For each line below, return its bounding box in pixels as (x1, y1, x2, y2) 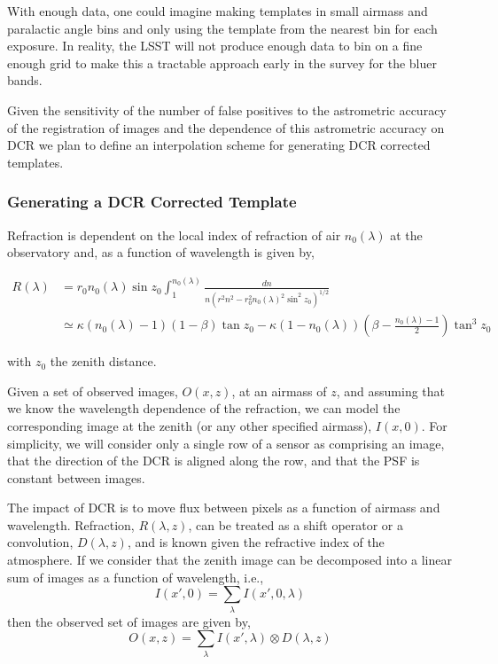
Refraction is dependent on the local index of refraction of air (7, 225, 341, 244)
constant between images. (7, 468, 145, 487)
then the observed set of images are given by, (7, 612, 251, 630)
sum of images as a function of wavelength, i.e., (7, 567, 264, 586)
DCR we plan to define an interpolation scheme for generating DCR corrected (7, 136, 431, 154)
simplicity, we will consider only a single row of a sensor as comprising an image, (7, 434, 445, 452)
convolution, (7, 533, 74, 551)
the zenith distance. (50, 352, 157, 371)
